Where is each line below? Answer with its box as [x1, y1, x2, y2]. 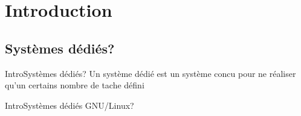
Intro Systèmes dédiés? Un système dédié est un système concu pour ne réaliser [5, 67, 296, 79]
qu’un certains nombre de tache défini [5, 79, 144, 91]
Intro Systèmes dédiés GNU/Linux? [5, 99, 134, 111]
